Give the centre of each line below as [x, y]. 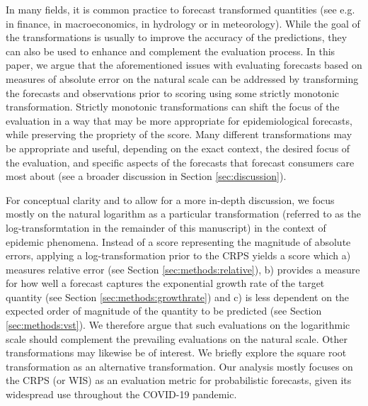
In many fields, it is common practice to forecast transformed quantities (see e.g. [180, 9]
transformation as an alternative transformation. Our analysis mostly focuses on [179, 366]
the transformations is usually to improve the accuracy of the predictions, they [177, 37]
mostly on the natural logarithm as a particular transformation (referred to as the [183, 214]
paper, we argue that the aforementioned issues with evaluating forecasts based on [184, 65]
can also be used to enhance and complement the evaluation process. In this [171, 51]
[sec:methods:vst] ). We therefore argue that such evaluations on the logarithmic [178, 325]
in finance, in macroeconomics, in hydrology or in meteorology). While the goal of [183, 23]
